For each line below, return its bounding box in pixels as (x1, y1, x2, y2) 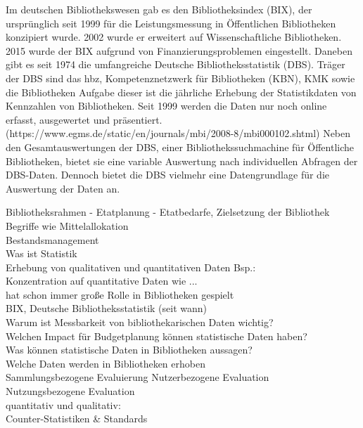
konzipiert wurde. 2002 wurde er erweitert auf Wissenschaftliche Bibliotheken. (6, 30, 342, 44)
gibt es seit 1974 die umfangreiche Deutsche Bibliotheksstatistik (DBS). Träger (6, 57, 345, 72)
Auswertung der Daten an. (6, 181, 120, 195)
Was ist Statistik (6, 246, 77, 261)
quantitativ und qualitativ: (6, 397, 121, 412)
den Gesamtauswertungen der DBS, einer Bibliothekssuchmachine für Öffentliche (6, 139, 355, 154)
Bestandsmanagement (6, 232, 99, 247)
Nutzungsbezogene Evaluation (6, 384, 135, 398)
